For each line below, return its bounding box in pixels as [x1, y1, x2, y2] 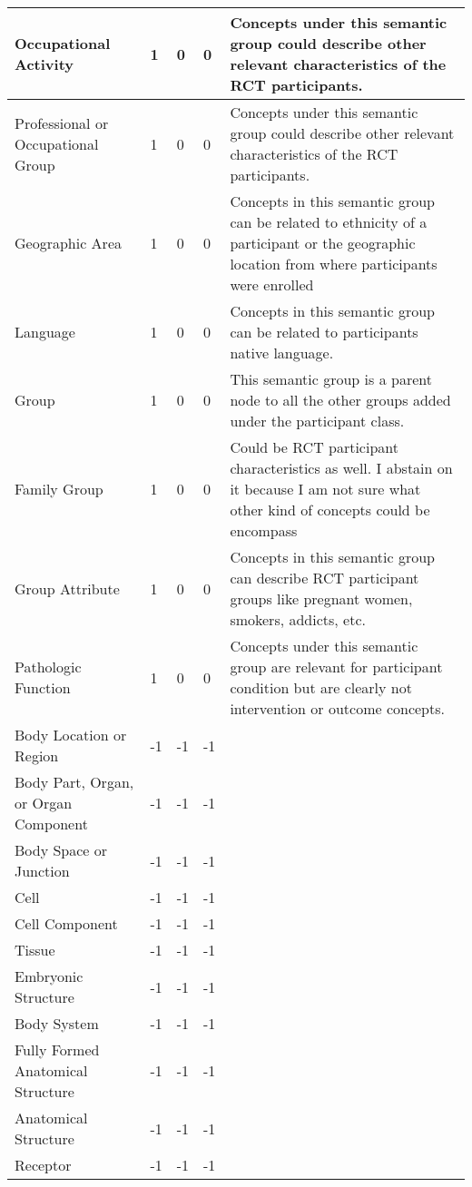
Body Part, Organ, [15, 771, 134, 792]
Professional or [15, 112, 109, 133]
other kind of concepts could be [230, 499, 430, 520]
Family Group [15, 478, 103, 499]
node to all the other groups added [230, 389, 451, 410]
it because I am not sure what [230, 478, 421, 499]
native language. [230, 342, 334, 363]
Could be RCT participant [230, 437, 398, 457]
